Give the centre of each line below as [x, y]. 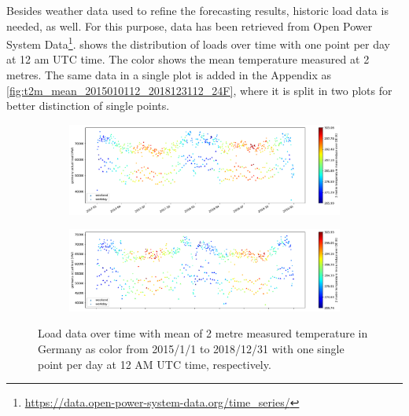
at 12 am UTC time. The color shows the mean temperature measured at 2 [188, 59]
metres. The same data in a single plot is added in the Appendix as [169, 75]
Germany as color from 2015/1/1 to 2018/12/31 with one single [191, 348]
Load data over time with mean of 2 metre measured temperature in [203, 333]
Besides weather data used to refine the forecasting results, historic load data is [197, 10]
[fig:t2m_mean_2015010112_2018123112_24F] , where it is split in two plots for [199, 90]
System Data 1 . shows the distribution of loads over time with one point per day [198, 43]
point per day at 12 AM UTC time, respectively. [155, 364]
